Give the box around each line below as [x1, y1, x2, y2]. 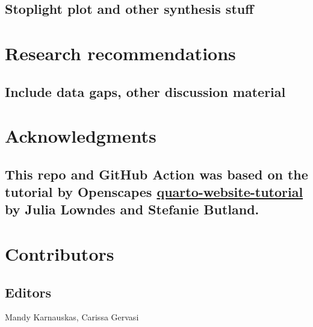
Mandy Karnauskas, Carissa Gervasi [5, 311, 139, 323]
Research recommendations [5, 40, 236, 65]
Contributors [5, 241, 114, 266]
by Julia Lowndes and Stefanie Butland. [5, 200, 259, 219]
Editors [5, 282, 51, 301]
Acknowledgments [5, 123, 156, 148]
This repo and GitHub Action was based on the [5, 164, 308, 183]
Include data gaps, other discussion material [5, 82, 286, 101]
